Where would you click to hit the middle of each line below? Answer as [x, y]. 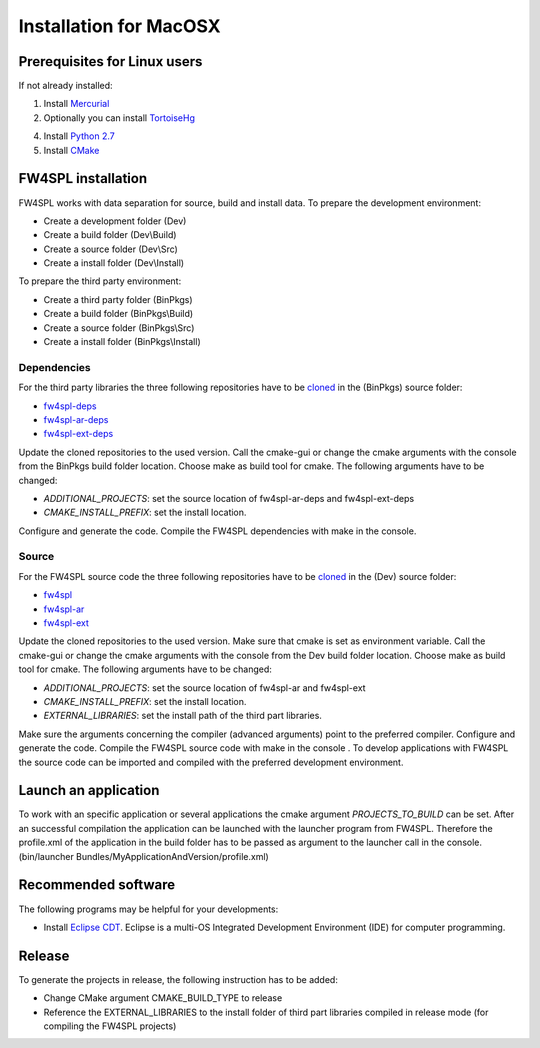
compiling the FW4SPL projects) [110, 1026]
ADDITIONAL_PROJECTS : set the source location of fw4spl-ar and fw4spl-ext [204, 687]
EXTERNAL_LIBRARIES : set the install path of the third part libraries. [182, 716]
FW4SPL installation [83, 178]
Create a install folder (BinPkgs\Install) [122, 342]
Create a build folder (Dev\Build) [110, 235]
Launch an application [89, 790]
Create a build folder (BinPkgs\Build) [118, 314]
